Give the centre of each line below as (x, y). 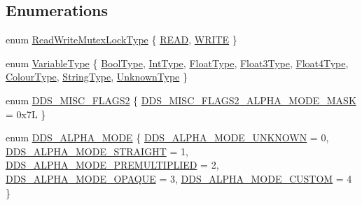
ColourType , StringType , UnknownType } (97, 77)
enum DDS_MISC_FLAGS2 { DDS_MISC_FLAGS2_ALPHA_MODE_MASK (181, 100)
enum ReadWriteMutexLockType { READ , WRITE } (121, 40)
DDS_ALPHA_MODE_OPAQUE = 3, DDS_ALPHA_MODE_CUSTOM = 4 (179, 178)
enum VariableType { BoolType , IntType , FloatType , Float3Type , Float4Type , (177, 63)
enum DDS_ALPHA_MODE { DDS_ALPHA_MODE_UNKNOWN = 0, (167, 137)
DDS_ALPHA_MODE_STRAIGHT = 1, (97, 151)
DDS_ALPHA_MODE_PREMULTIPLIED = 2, (112, 165)
